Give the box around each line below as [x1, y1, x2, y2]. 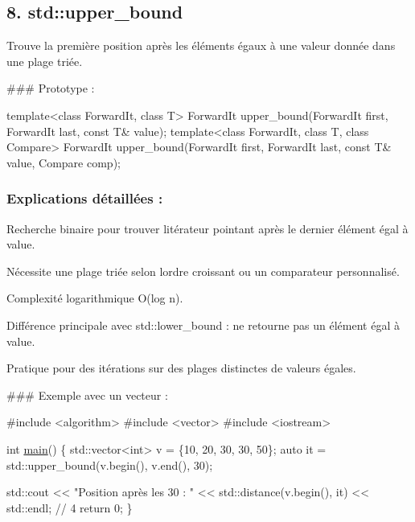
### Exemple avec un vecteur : [6, 386, 168, 403]
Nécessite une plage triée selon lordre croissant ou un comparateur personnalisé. [6, 262, 400, 279]
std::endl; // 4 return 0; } [6, 499, 133, 516]
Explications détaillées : [6, 188, 163, 208]
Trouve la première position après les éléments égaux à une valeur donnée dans [6, 37, 396, 54]
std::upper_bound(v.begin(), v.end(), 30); [6, 456, 213, 473]
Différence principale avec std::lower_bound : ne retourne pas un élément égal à [6, 316, 400, 333]
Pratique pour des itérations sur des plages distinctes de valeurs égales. [6, 360, 356, 376]
